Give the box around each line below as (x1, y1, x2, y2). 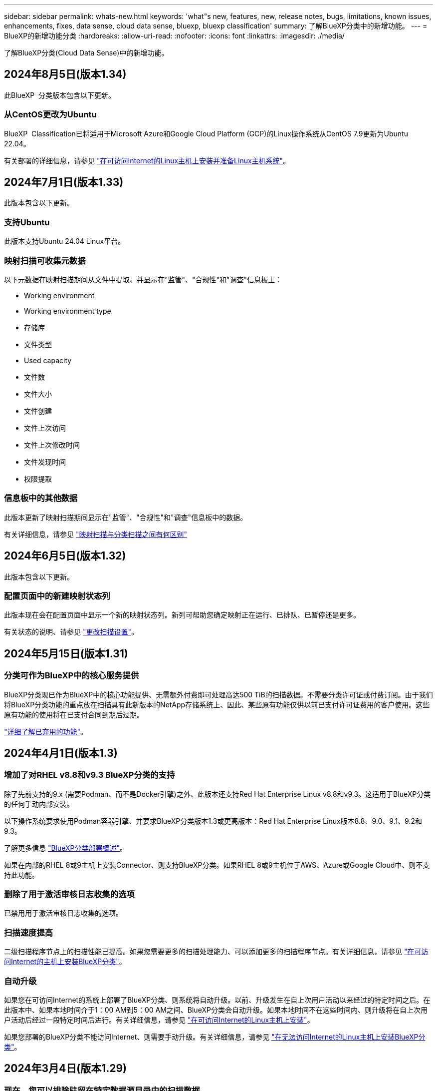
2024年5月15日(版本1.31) (4, 647, 128, 660)
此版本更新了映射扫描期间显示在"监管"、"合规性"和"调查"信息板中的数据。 (4, 513, 247, 522)
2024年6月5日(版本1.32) (4, 549, 126, 562)
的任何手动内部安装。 (4, 799, 74, 808)
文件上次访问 (24, 423, 66, 432)
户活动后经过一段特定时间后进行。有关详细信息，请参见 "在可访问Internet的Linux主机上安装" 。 (4, 1015, 314, 1024)
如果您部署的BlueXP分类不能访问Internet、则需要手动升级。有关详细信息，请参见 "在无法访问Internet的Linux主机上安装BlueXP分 (4, 1032, 426, 1041)
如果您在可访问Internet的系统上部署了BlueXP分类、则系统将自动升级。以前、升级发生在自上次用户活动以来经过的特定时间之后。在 (4, 995, 431, 1004)
